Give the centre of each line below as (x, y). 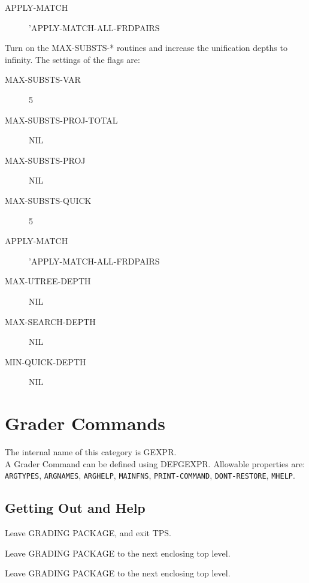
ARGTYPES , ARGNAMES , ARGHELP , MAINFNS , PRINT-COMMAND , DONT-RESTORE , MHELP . (150, 475)
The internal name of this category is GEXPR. (91, 452)
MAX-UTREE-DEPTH (48, 281)
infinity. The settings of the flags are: (72, 59)
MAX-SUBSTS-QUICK (48, 200)
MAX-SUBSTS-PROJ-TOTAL (61, 120)
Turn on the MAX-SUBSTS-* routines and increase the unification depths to (146, 48)
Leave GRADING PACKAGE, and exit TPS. (88, 533)
